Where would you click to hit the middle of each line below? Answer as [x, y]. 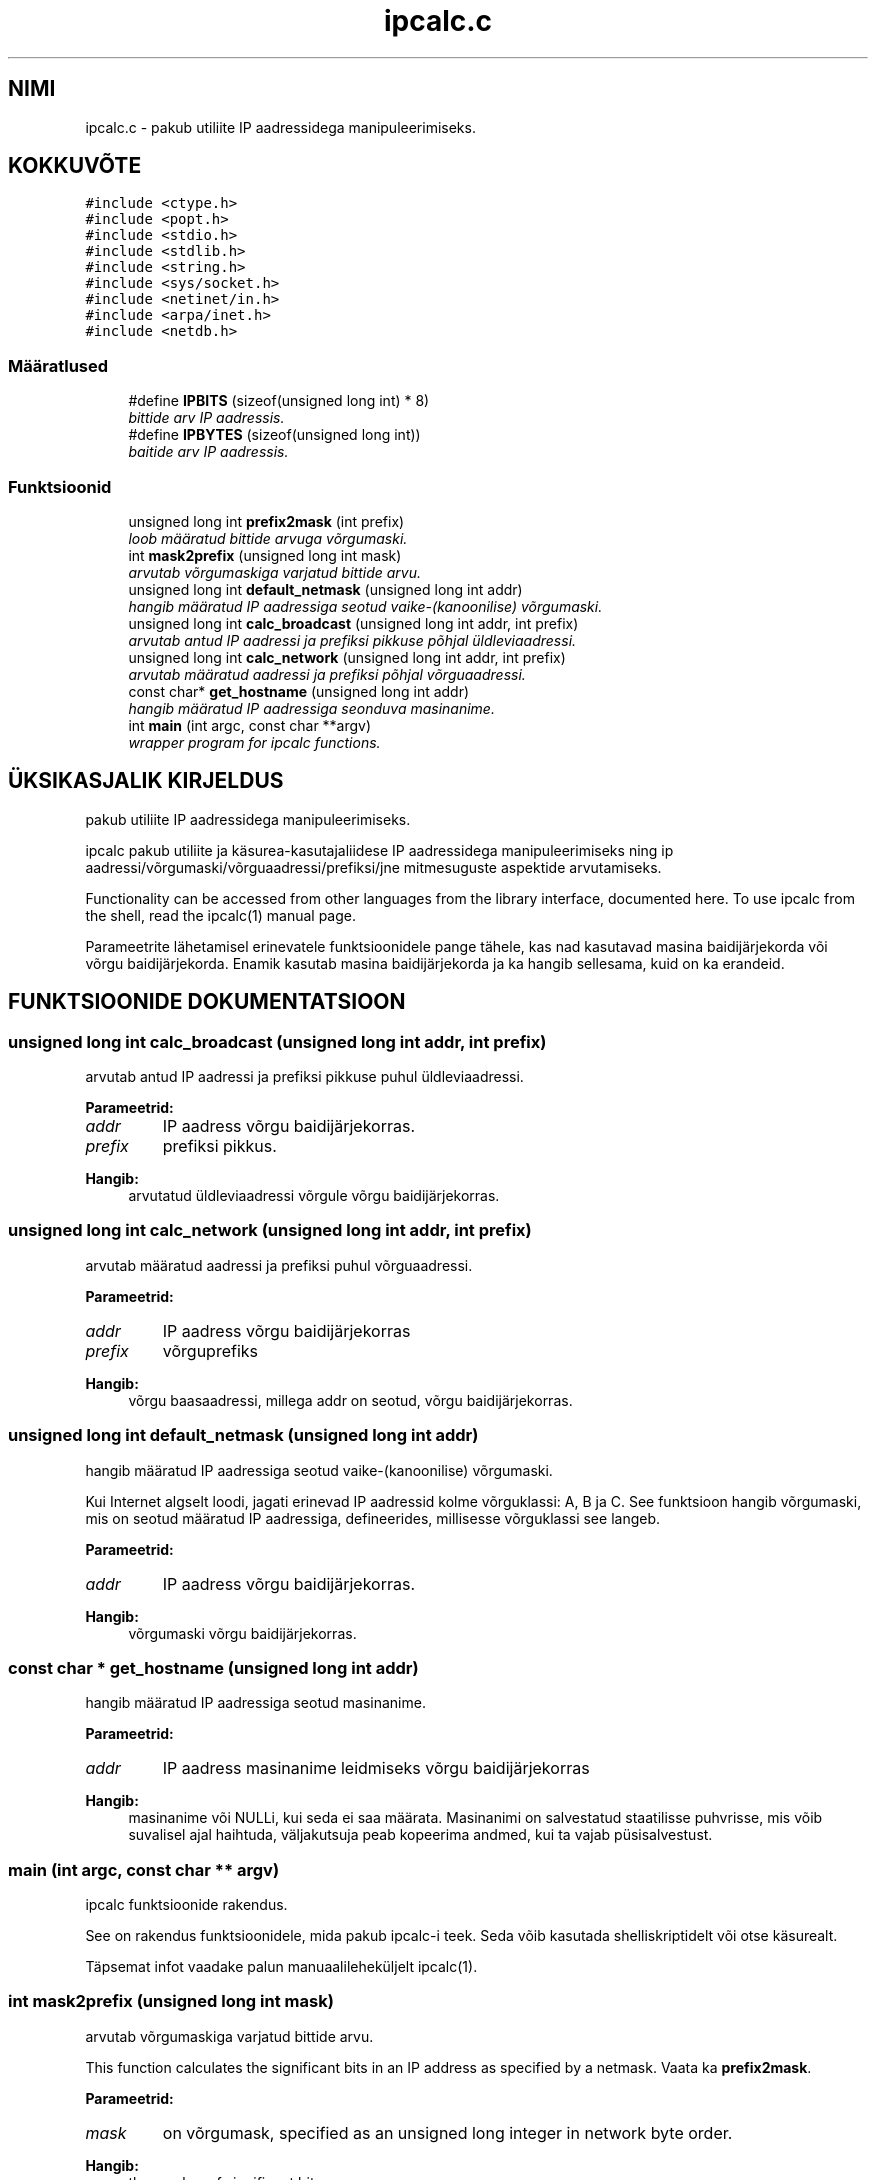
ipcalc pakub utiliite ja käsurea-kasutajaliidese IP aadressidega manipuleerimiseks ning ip [379, 850]
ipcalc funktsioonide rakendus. [186, 1904]
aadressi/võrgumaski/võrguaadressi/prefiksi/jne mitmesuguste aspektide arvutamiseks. [373, 867]
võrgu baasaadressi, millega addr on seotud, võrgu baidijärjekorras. [350, 1400]
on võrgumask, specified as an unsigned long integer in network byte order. [447, 2132]
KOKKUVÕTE [75, 166]
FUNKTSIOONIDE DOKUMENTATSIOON [207, 1002]
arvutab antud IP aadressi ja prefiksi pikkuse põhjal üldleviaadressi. [352, 640]
